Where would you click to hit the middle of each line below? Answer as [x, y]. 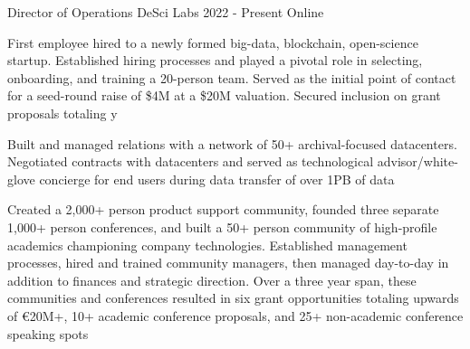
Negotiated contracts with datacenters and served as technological [191, 161]
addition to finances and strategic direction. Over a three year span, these [212, 280]
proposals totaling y [62, 113]
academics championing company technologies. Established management [207, 245]
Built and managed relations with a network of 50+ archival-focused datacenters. [232, 143]
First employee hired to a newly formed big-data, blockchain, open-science [213, 42]
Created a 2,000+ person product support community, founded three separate [223, 209]
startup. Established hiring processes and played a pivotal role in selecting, [215, 60]
